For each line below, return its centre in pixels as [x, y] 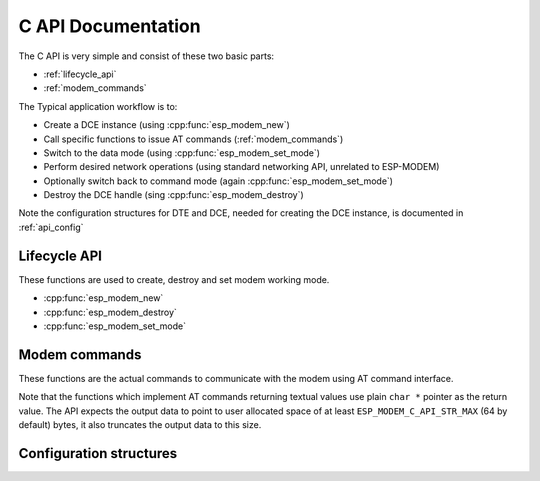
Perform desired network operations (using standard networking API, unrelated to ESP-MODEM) [241, 167]
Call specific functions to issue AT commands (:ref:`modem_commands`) [193, 139]
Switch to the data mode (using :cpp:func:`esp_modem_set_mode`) [181, 152]
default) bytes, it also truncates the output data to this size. [140, 424]
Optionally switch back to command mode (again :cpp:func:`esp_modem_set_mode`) [218, 181]
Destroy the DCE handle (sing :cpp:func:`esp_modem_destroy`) [173, 195]
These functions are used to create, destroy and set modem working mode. [174, 279]
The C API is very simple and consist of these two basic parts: [146, 56]
